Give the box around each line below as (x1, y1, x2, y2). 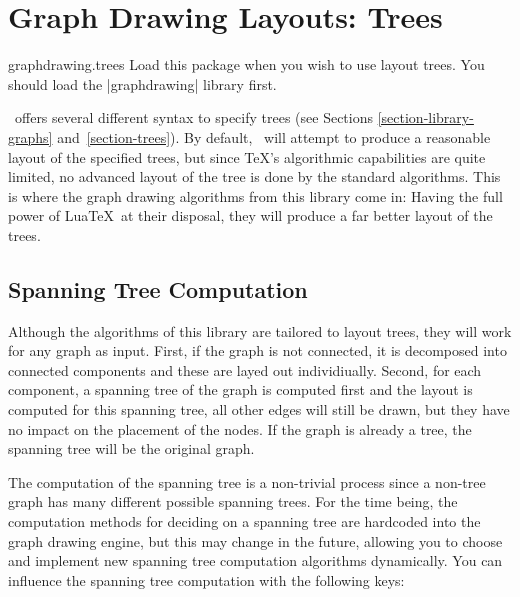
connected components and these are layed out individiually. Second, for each (8, 359, 482, 380)
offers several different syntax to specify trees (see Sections (14, 107, 374, 128)
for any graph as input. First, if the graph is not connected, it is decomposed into (8, 340, 507, 361)
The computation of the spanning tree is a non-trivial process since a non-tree (8, 471, 486, 492)
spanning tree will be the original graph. (8, 438, 255, 459)
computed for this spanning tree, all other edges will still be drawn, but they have (8, 399, 510, 420)
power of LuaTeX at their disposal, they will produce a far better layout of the (8, 205, 493, 226)
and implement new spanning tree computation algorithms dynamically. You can (8, 550, 503, 571)
